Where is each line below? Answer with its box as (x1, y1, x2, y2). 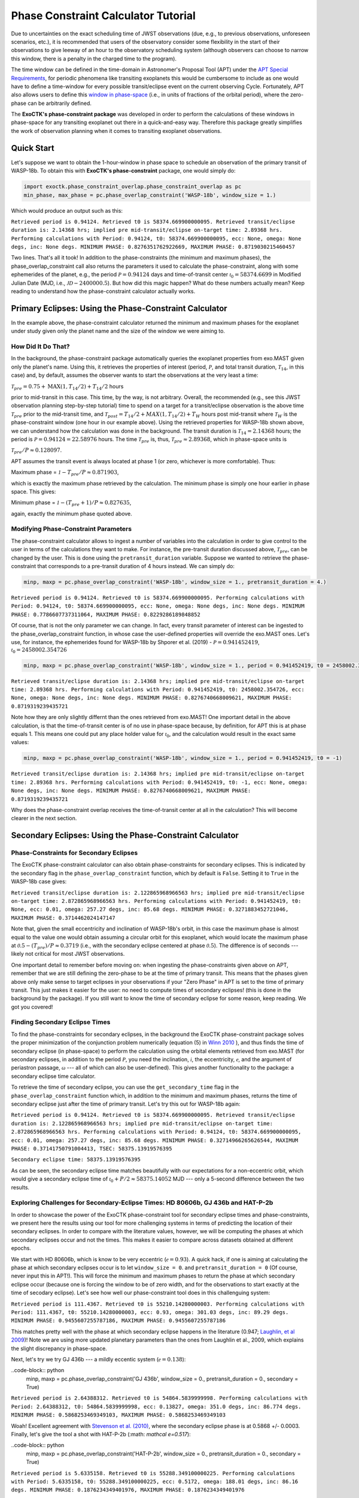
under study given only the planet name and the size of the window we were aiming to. (11, 327, 226, 335)
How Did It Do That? (11, 342, 70, 351)
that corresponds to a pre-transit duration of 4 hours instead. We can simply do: (36, 563, 235, 570)
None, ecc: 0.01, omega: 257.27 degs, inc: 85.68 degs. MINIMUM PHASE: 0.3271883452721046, (11, 906, 289, 913)
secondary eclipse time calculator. (11, 1073, 96, 1080)
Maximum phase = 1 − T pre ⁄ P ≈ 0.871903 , (11, 469, 119, 477)
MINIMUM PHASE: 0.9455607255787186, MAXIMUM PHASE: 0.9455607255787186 (11, 1317, 226, 1324)
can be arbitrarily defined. (28, 99, 92, 107)
